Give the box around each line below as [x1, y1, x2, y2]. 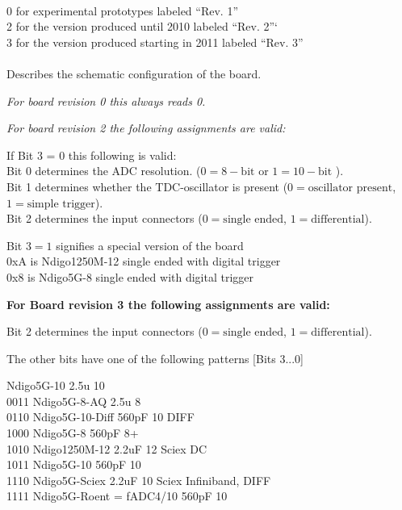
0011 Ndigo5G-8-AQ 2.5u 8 [6, 392, 141, 409]
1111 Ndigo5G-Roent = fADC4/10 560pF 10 [6, 487, 228, 504]
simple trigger [27, 198, 95, 210]
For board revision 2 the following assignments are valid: [6, 119, 286, 136]
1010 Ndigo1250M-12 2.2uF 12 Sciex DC [6, 440, 207, 457]
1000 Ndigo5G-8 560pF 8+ [6, 424, 139, 441]
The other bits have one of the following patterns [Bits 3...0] [6, 349, 304, 366]
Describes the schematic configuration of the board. [6, 65, 262, 82]
